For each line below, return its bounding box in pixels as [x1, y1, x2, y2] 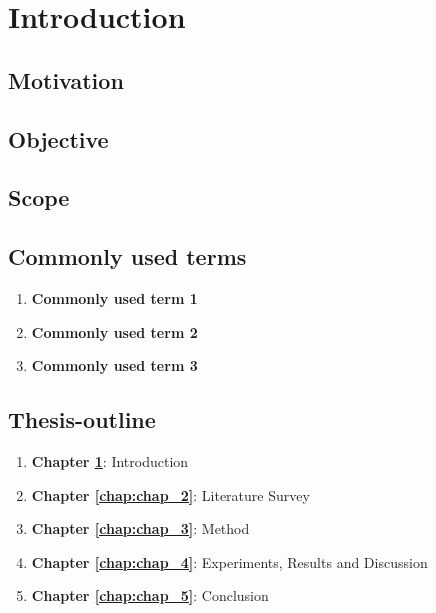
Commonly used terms [8, 241, 247, 272]
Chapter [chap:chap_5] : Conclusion [31, 585, 269, 606]
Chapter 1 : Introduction [31, 450, 189, 471]
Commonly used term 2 [31, 321, 198, 342]
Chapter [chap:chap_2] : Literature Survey [31, 484, 310, 505]
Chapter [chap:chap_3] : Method [31, 518, 250, 539]
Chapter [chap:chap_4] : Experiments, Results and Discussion [31, 551, 428, 572]
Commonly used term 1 [31, 287, 198, 308]
